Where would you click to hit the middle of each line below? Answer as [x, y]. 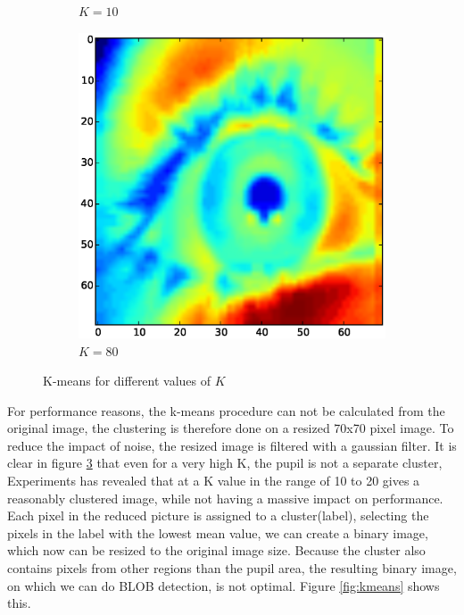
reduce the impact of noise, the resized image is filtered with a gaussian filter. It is [232, 445]
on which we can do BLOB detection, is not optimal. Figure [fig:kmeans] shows [224, 585]
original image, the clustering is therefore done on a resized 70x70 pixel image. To [231, 428]
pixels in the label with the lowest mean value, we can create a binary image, [218, 532]
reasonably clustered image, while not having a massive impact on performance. [225, 498]
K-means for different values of [127, 381]
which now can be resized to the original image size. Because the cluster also [216, 550]
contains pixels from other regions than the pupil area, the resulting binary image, [232, 568]
